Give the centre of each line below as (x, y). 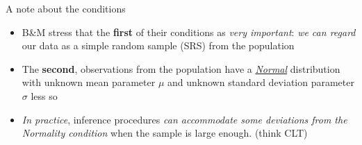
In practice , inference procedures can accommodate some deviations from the (184, 119)
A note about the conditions (66, 8)
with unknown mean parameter (89, 82)
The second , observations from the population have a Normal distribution (181, 68)
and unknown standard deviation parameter (261, 82)
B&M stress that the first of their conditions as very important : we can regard (189, 32)
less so (44, 95)
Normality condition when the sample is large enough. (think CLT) (165, 133)
